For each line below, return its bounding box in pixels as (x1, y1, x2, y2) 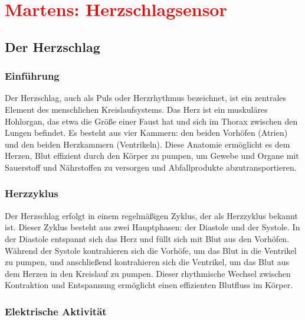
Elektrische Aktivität (5, 303, 107, 318)
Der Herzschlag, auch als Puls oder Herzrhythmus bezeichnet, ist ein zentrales (5, 92, 287, 104)
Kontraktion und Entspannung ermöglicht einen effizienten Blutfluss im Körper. (5, 279, 293, 291)
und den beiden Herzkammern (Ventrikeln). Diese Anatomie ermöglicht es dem (5, 138, 290, 150)
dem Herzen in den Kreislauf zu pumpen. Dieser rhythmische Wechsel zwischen (5, 267, 291, 279)
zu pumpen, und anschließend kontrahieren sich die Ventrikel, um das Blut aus (5, 256, 290, 268)
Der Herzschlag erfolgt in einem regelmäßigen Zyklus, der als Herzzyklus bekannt (5, 209, 298, 221)
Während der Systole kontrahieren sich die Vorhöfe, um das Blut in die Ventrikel (5, 244, 297, 256)
